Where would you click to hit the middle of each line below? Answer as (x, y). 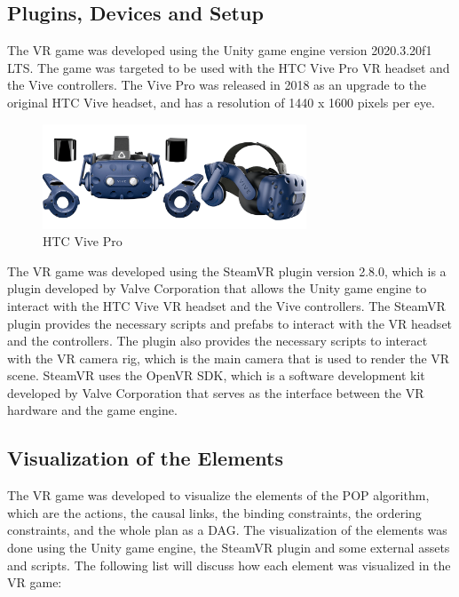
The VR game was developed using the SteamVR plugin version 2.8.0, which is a (227, 271)
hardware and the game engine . (92, 410)
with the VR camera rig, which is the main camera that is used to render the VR (229, 358)
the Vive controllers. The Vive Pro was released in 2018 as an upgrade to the (217, 85)
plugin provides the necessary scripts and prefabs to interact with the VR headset (230, 323)
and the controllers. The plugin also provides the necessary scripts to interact (218, 341)
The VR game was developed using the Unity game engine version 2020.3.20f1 (220, 50)
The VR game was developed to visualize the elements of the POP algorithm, (218, 495)
